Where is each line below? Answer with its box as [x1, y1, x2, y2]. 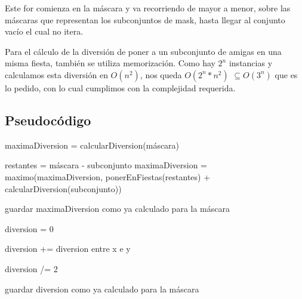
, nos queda [140, 68, 182, 81]
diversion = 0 [5, 222, 54, 235]
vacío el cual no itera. [5, 25, 84, 38]
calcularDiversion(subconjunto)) [5, 182, 122, 195]
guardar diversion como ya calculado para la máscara [5, 282, 199, 295]
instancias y [229, 57, 273, 69]
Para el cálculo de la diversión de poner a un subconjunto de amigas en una [5, 45, 282, 57]
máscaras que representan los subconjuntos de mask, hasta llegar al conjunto [5, 13, 285, 26]
